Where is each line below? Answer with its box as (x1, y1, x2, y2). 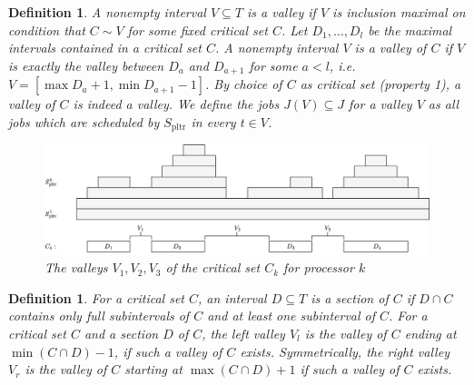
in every (191, 112, 236, 131)
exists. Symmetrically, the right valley (240, 341, 449, 360)
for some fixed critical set (127, 20, 268, 39)
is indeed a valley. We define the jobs (73, 94, 280, 114)
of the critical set (165, 258, 261, 277)
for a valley (349, 94, 412, 114)
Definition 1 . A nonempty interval (8, 3, 206, 21)
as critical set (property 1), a (300, 74, 461, 94)
